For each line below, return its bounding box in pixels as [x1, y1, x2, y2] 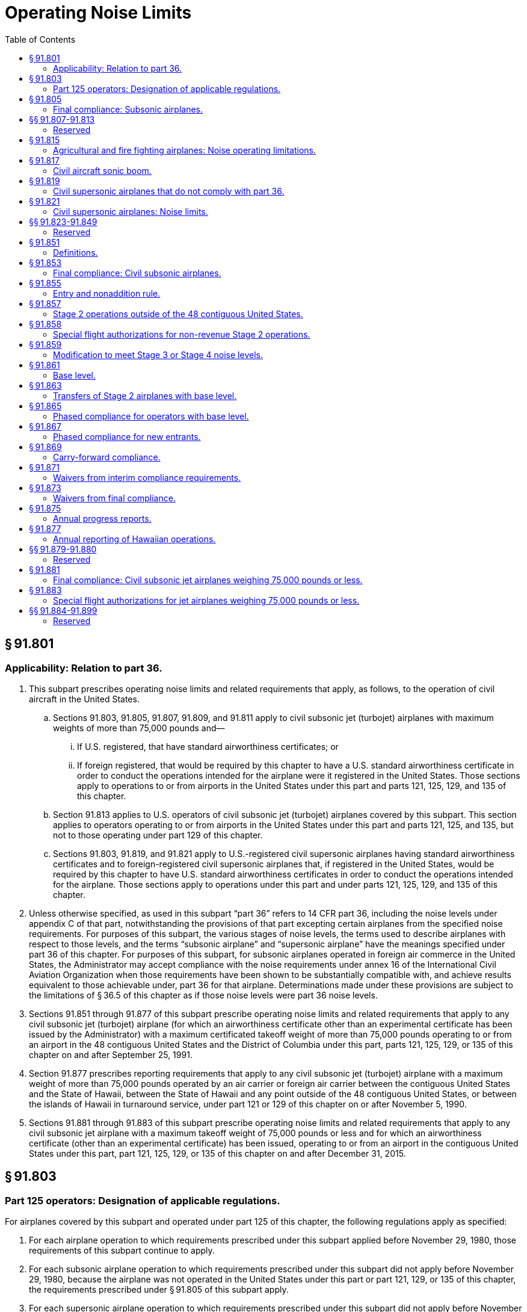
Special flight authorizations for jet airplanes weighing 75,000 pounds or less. [53, 595, 360, 605]
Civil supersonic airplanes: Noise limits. [53, 206, 208, 217]
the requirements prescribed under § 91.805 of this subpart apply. [29, 1284, 289, 1295]
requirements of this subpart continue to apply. [29, 1245, 215, 1256]
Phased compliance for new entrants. [53, 431, 201, 442]
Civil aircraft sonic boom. [53, 165, 152, 176]
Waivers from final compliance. [53, 492, 176, 503]
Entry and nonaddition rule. [53, 288, 161, 299]
